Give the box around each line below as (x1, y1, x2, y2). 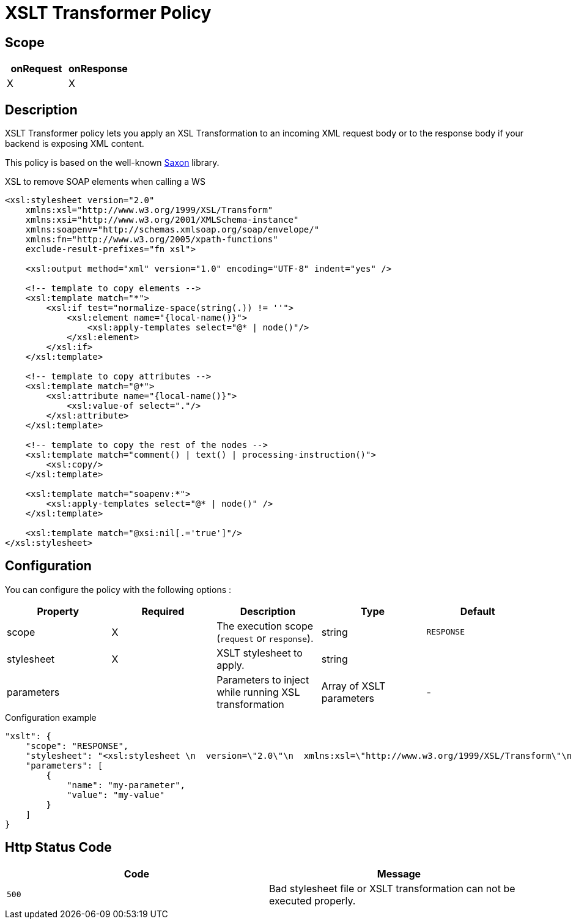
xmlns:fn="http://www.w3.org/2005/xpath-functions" (25, 234, 278, 245)
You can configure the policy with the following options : (5, 584, 232, 595)
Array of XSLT (321, 679, 386, 692)
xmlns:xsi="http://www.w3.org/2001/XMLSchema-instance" (25, 215, 299, 225)
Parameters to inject (216, 673, 309, 686)
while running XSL (216, 685, 300, 698)
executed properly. (269, 894, 356, 907)
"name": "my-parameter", (67, 780, 186, 790)
